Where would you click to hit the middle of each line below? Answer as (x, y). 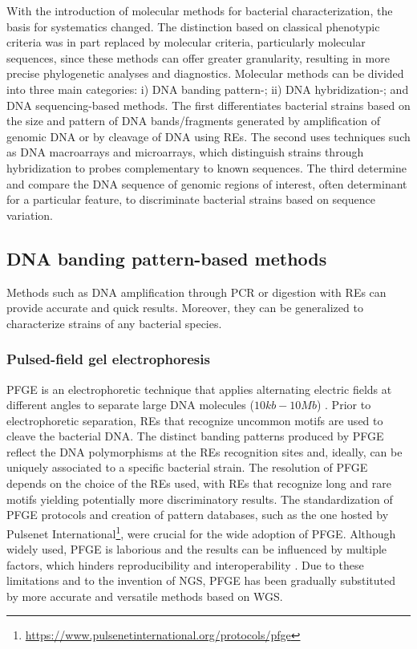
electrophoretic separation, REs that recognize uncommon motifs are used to (195, 420)
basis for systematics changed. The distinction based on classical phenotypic (193, 26)
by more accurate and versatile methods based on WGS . (145, 596)
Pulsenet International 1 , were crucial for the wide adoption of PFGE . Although (201, 532)
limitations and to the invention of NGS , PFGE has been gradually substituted (201, 580)
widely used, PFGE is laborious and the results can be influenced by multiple (197, 549)
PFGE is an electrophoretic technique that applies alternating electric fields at (199, 389)
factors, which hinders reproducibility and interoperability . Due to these (185, 564)
